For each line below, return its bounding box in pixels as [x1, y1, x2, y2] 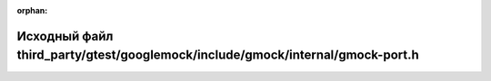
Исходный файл [16, 28, 114, 44]
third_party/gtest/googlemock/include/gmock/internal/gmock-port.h [16, 48, 419, 63]
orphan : [16, 5, 48, 15]
